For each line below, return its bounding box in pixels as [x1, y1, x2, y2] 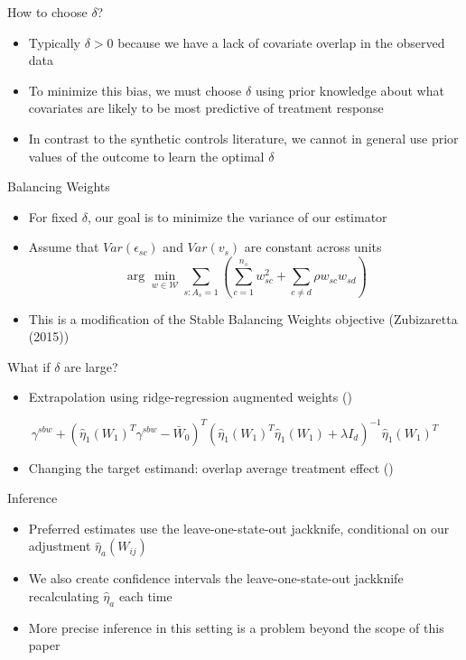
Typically [28, 33, 80, 51]
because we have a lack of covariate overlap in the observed [117, 33, 445, 51]
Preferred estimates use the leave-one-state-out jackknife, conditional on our [28, 518, 450, 537]
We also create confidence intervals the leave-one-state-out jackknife [28, 569, 404, 588]
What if [7, 357, 51, 376]
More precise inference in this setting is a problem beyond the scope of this [28, 618, 444, 637]
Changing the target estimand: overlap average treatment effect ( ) [28, 458, 394, 477]
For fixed [28, 207, 79, 226]
